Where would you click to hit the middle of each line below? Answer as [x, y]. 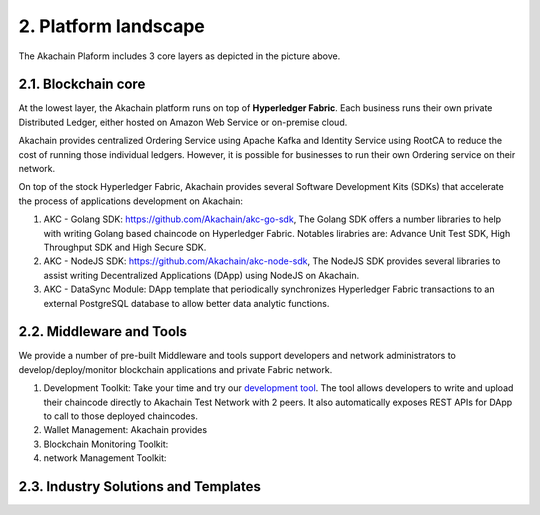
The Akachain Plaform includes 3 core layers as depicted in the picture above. [179, 56]
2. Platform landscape [111, 26]
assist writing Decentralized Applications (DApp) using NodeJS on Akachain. [201, 275]
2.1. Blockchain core [82, 84]
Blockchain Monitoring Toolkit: [106, 444]
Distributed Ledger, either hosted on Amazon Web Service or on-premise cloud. [183, 122]
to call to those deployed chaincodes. [121, 416]
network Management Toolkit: [105, 458]
